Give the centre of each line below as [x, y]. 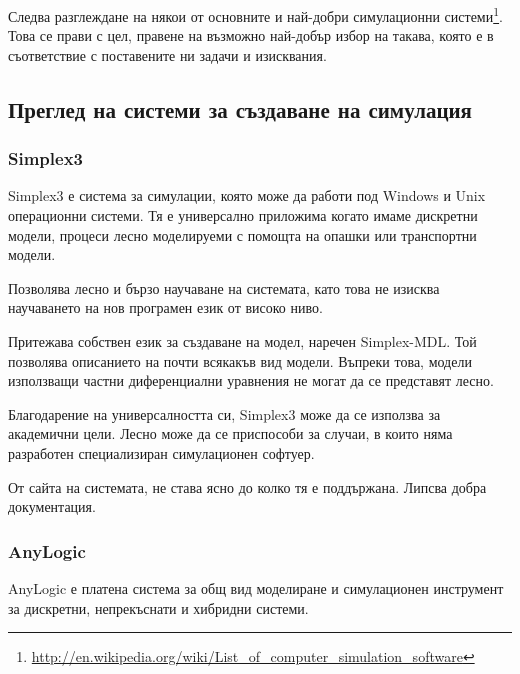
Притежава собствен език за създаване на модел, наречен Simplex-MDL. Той [242, 341]
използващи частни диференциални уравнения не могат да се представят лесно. [251, 380]
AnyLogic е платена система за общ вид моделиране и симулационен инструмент [256, 587]
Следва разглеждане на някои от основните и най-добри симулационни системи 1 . [255, 14]
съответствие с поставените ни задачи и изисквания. [167, 54]
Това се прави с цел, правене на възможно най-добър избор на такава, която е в [251, 35]
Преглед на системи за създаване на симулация [240, 108]
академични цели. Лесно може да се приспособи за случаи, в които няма [230, 433]
